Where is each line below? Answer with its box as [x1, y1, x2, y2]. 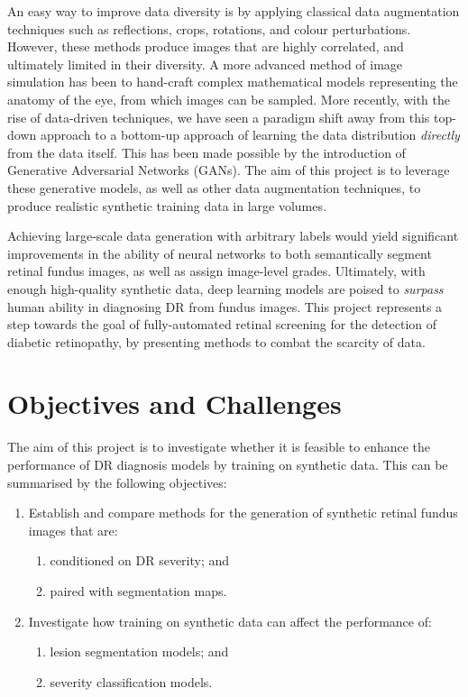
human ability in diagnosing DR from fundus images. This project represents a [7, 297, 443, 316]
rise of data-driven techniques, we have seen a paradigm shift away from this [7, 107, 430, 126]
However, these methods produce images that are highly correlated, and [7, 37, 404, 56]
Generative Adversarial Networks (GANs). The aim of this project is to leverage [7, 160, 450, 179]
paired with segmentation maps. [50, 581, 227, 600]
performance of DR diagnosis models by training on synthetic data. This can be [7, 455, 448, 473]
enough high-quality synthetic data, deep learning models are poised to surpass [7, 279, 444, 298]
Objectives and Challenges [7, 385, 342, 422]
